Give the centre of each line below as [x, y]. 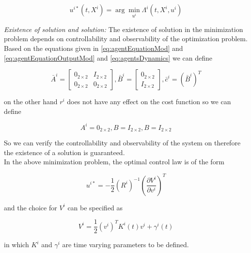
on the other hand [31, 102]
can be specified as [95, 207]
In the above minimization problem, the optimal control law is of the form [114, 162]
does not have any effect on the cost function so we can [149, 102]
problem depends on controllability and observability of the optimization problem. [126, 39]
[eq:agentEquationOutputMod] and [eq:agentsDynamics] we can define [108, 57]
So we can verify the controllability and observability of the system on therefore [122, 143]
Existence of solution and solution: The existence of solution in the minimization [124, 29]
